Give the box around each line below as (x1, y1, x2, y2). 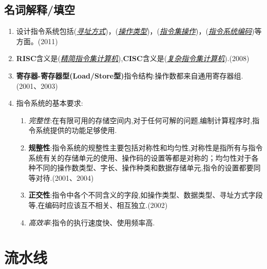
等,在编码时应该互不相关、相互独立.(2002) (28, 199, 168, 210)
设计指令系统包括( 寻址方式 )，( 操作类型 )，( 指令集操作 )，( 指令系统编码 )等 (16, 26, 262, 36)
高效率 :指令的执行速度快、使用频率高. (28, 217, 155, 227)
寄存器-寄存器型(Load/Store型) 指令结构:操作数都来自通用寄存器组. (16, 70, 243, 81)
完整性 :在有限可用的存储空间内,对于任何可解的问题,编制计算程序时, (28, 114, 253, 125)
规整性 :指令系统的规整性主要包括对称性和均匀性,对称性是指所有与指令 (28, 142, 263, 152)
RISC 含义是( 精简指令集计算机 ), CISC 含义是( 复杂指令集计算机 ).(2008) (16, 53, 250, 64)
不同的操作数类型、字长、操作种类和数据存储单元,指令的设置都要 (35, 162, 254, 173)
